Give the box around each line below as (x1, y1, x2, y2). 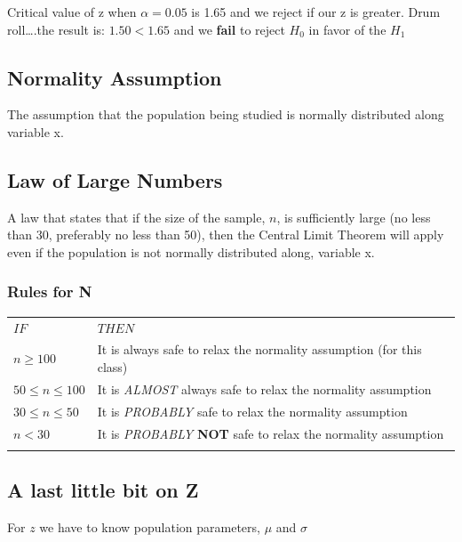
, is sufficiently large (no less (276, 207, 431, 226)
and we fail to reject (173, 20, 285, 38)
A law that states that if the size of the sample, (7, 207, 266, 226)
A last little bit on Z (7, 476, 199, 504)
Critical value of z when (7, 3, 137, 20)
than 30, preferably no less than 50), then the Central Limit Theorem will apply (7, 225, 444, 244)
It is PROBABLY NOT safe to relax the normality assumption (97, 424, 444, 442)
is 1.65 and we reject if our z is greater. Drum (191, 3, 441, 20)
